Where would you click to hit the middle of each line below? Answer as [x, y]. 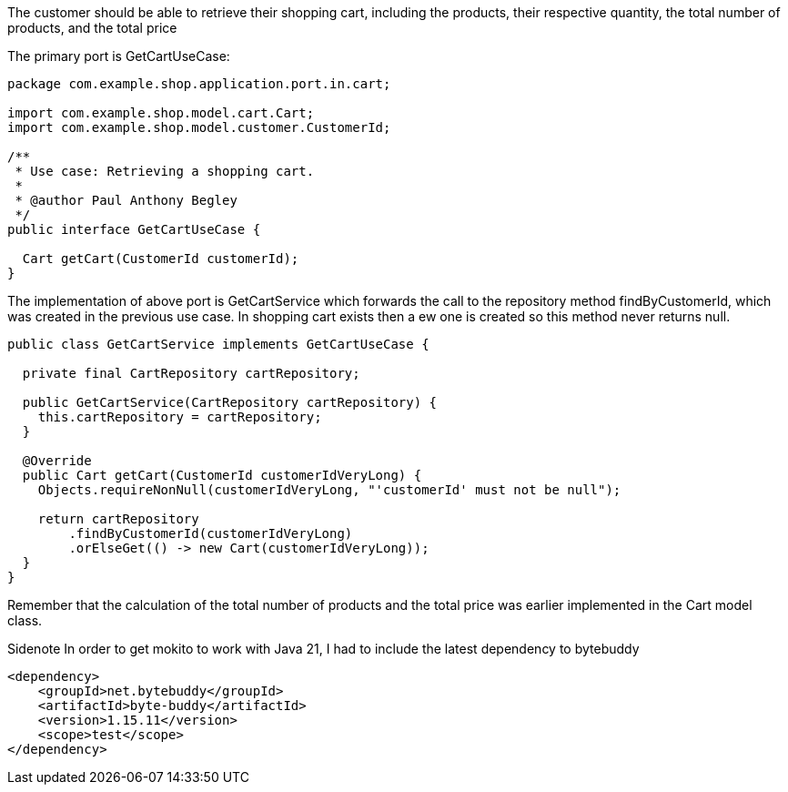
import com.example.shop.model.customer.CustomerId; [199, 127]
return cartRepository [118, 519]
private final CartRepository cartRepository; [191, 373]
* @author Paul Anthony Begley [126, 200]
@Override [57, 461]
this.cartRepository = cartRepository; [180, 417]
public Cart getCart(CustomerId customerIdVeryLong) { [222, 475]
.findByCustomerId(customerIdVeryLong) [211, 533]
